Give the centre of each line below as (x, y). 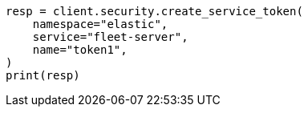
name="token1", (80, 50)
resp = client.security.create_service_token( (154, 11)
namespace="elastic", (100, 24)
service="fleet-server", (110, 37)
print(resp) (43, 75)
